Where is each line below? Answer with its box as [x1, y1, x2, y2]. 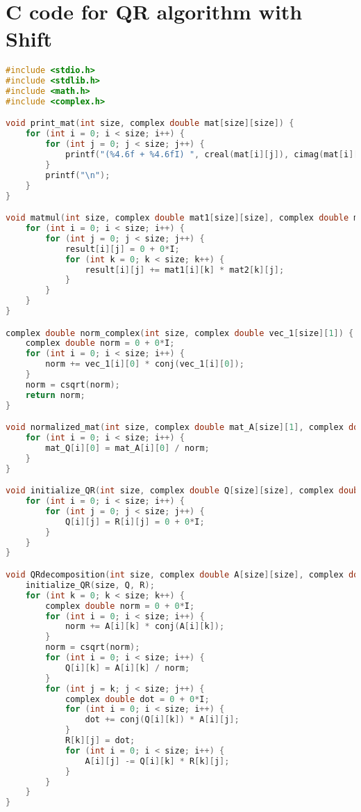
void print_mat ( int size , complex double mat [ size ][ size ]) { [6, 118, 294, 129]
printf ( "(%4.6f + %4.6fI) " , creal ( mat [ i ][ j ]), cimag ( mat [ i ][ [65, 150, 359, 160]
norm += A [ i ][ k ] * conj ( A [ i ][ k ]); [65, 621, 225, 632]
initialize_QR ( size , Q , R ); [25, 580, 155, 590]
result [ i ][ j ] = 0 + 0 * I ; [65, 244, 180, 254]
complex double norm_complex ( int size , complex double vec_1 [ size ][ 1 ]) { [6, 328, 354, 338]
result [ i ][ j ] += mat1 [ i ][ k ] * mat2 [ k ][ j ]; [85, 264, 285, 275]
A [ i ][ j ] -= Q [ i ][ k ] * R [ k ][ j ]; [85, 756, 230, 766]
